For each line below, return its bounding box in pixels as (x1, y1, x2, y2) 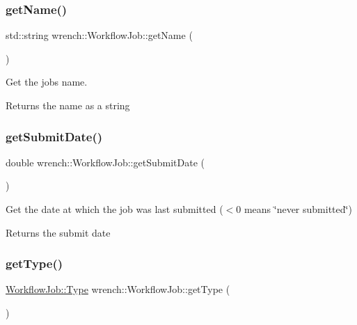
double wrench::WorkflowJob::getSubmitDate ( (6, 154, 205, 169)
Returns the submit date (6, 225, 111, 239)
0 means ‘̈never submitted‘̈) (236, 202, 352, 216)
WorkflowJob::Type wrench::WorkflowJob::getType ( (6, 282, 230, 296)
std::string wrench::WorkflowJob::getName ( (6, 28, 193, 42)
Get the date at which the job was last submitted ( (6, 202, 223, 216)
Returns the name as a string (6, 98, 130, 112)
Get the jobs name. (6, 74, 88, 89)
